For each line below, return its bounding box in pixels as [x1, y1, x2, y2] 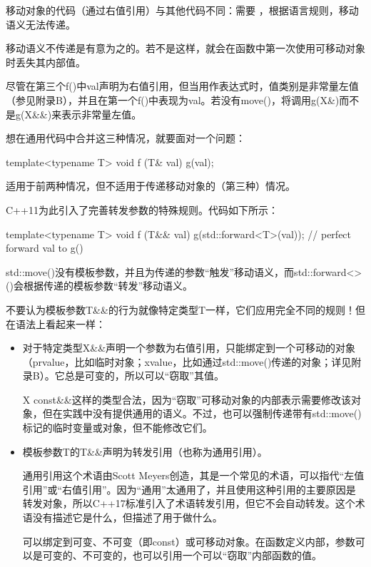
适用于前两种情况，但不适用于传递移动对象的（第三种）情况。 [6, 178, 295, 193]
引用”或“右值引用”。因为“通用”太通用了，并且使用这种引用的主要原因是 [22, 481, 356, 496]
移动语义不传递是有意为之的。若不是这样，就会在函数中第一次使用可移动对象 [6, 41, 365, 56]
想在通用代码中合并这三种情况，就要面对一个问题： [6, 131, 245, 145]
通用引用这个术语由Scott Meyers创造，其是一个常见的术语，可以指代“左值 [22, 468, 365, 483]
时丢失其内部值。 [6, 54, 86, 69]
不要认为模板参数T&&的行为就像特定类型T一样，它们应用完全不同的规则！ [6, 302, 355, 317]
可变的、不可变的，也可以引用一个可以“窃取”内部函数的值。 [42, 548, 322, 563]
